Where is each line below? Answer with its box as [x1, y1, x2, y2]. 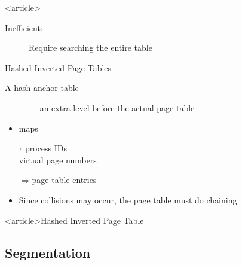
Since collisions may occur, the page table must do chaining [19, 193, 237, 206]
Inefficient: [5, 21, 43, 33]
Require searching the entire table [29, 41, 152, 54]
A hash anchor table [5, 81, 79, 94]
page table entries [32, 173, 97, 186]
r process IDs [19, 142, 68, 154]
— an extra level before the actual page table [29, 101, 195, 114]
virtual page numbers [19, 153, 97, 166]
